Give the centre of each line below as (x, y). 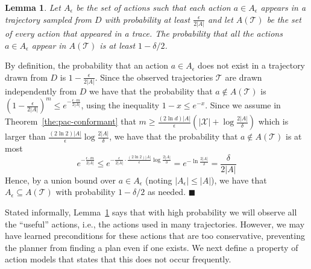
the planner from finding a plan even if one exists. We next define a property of (152, 247)
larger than (25, 136)
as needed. (167, 192)
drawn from (26, 77)
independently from (41, 91)
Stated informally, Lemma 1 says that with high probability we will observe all (151, 212)
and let (220, 19)
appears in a (283, 7)
